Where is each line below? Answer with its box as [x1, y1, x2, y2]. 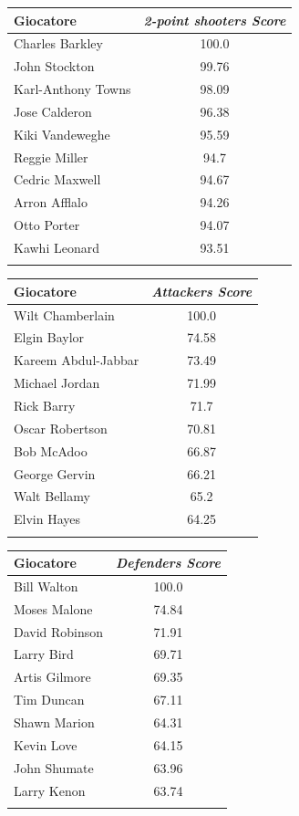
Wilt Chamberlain [14, 305, 115, 324]
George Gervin [14, 464, 96, 483]
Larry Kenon [14, 780, 86, 800]
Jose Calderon [14, 101, 92, 120]
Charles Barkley [14, 34, 103, 53]
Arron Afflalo [14, 193, 88, 212]
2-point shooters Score [143, 10, 286, 29]
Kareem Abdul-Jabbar [14, 350, 139, 370]
